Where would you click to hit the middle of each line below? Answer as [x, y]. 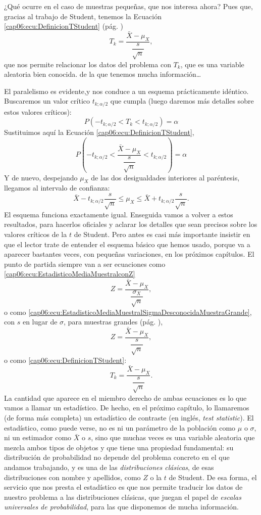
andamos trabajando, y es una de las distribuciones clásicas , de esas [109, 467]
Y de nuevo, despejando [41, 177]
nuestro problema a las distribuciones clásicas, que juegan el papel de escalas [123, 497]
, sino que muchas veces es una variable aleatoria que [173, 437]
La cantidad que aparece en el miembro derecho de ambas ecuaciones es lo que [125, 397]
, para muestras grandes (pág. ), [113, 322]
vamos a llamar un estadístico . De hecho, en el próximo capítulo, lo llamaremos [127, 408]
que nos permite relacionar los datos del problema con [88, 64]
